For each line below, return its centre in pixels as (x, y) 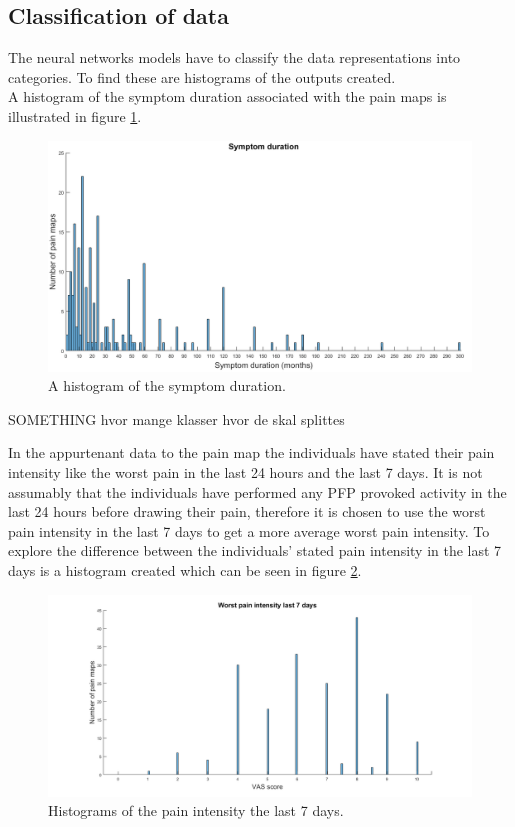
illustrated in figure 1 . (75, 115)
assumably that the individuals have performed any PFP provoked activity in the (257, 491)
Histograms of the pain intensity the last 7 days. (196, 810)
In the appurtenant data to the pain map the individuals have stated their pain (251, 452)
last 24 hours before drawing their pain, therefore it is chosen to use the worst (247, 511)
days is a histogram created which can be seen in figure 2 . (185, 569)
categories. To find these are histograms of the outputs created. (202, 76)
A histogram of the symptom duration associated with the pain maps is (227, 96)
